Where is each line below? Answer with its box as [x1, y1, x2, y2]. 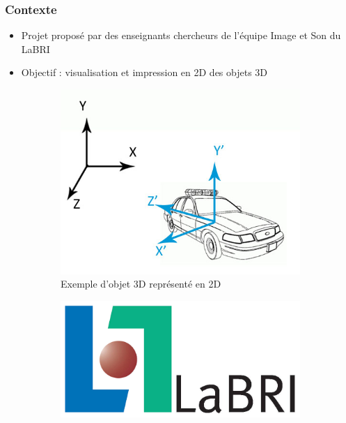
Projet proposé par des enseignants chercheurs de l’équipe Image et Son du [21, 28, 341, 43]
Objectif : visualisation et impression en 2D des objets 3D [21, 65, 268, 80]
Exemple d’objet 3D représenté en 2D [61, 276, 221, 291]
